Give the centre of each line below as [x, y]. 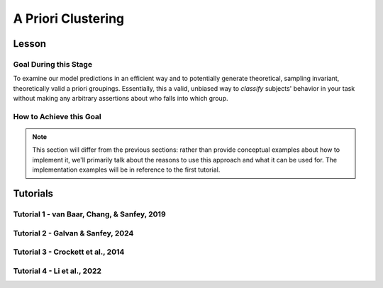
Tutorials [33, 194]
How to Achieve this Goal [57, 116]
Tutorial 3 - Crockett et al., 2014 [69, 252]
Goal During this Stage [52, 64]
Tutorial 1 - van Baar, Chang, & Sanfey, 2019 [89, 214]
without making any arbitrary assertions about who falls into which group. [121, 99]
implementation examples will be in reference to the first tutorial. [126, 170]
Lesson [29, 44]
